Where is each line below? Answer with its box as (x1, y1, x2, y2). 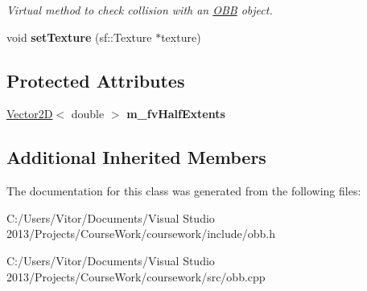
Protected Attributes (6, 68, 185, 92)
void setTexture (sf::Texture (6, 28, 152, 45)
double (71, 105, 105, 122)
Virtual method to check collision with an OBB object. (6, 2, 273, 18)
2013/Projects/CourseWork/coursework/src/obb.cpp (6, 268, 266, 285)
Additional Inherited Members (6, 145, 266, 170)
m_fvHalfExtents (126, 105, 225, 122)
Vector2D (6, 105, 53, 122)
